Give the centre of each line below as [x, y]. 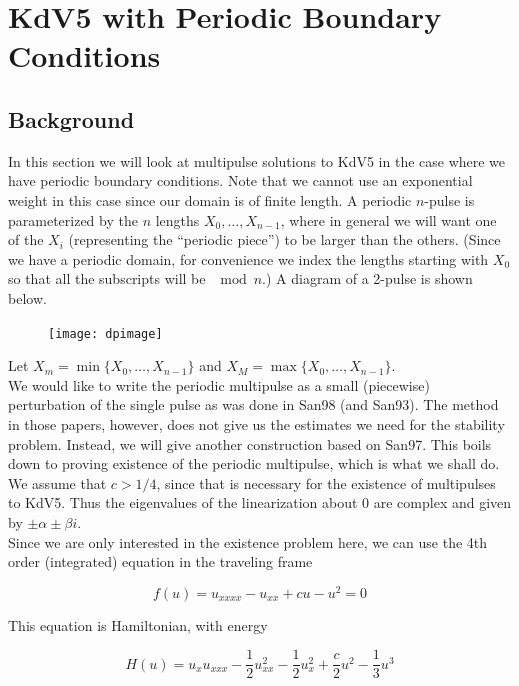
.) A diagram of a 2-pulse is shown [367, 278]
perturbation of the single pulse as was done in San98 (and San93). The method [253, 404]
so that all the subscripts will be [107, 278]
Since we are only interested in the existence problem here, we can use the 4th [248, 541]
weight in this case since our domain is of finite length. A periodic [210, 199]
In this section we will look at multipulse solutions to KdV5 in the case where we [257, 160]
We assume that [57, 482]
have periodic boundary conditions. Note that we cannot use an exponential [240, 180]
